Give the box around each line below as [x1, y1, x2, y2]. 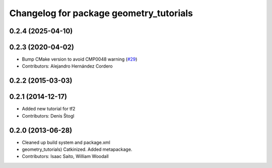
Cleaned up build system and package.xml [22, 139, 110, 145]
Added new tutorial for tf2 [22, 106, 76, 112]
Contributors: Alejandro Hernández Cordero [22, 63, 113, 69]
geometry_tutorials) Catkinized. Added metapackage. [22, 146, 132, 152]
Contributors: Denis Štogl [22, 113, 75, 119]
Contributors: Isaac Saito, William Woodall [22, 153, 109, 159]
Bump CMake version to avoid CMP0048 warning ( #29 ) [22, 56, 138, 63]
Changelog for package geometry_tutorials [9, 8, 193, 19]
